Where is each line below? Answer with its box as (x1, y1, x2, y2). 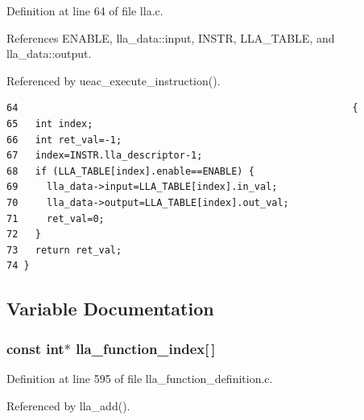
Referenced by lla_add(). (6, 397, 130, 414)
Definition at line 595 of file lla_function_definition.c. (6, 369, 273, 386)
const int (6, 338, 64, 358)
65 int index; (6, 117, 93, 130)
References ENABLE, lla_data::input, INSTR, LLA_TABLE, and (6, 29, 335, 46)
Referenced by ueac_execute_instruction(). (6, 72, 221, 89)
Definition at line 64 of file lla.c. (6, 2, 163, 19)
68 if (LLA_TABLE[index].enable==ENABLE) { (6, 165, 254, 177)
